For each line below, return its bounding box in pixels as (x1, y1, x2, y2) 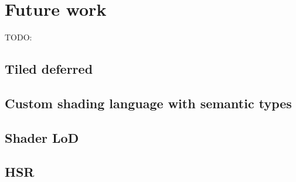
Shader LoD (5, 128, 79, 146)
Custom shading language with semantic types (5, 94, 292, 112)
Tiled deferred (5, 60, 93, 78)
